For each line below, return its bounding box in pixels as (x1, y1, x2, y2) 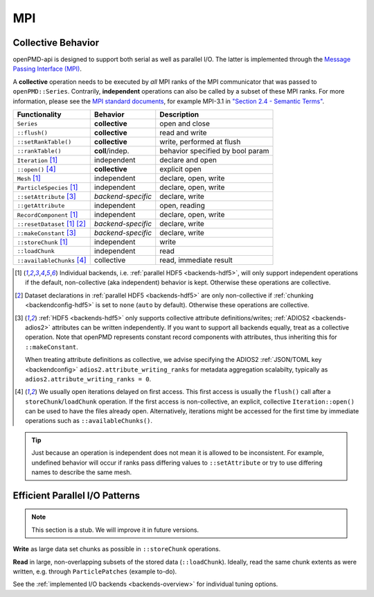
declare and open (159, 155, 217, 165)
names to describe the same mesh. (31, 468, 132, 476)
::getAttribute (17, 202, 65, 209)
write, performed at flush (159, 137, 241, 147)
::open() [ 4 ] (17, 164, 56, 174)
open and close (159, 119, 211, 128)
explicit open (159, 164, 202, 174)
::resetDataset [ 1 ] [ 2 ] (17, 219, 86, 229)
